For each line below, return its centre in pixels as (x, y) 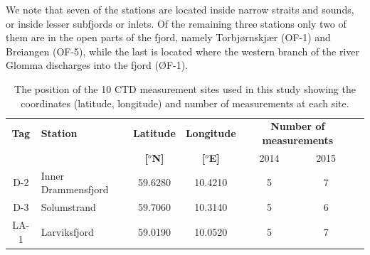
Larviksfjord (67, 231)
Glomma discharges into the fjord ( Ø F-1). (97, 65)
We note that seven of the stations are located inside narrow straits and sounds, (180, 9)
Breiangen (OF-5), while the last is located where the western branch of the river (183, 51)
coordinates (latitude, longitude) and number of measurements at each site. (185, 103)
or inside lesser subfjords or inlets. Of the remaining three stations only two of (176, 23)
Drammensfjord (75, 189)
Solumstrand (68, 207)
